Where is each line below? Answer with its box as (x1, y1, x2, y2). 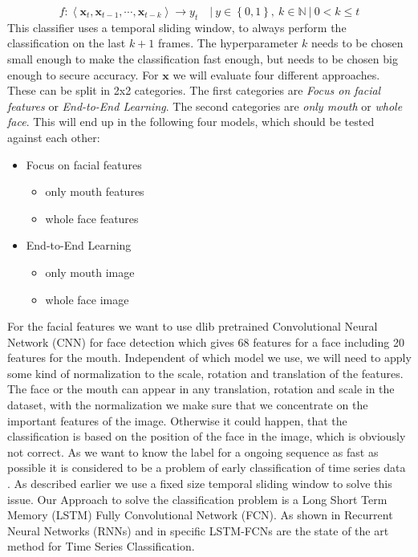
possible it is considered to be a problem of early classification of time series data (7, 459, 406, 476)
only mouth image (45, 263, 135, 280)
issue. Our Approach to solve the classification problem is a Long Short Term (7, 490, 388, 507)
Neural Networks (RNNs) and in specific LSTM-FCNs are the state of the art (7, 522, 389, 539)
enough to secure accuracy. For (7, 66, 159, 83)
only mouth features (45, 183, 144, 200)
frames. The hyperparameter (157, 35, 298, 51)
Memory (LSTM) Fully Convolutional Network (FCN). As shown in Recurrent (7, 506, 393, 523)
